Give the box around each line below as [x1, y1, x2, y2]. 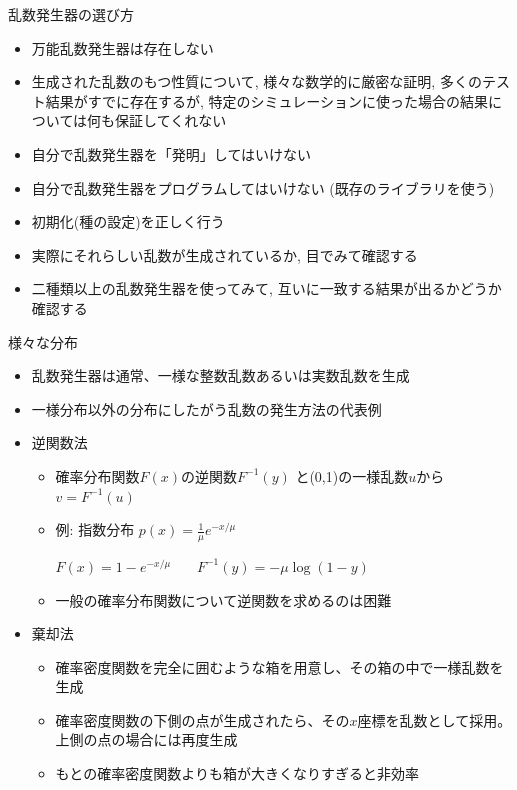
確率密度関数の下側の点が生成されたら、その [55, 709, 350, 730]
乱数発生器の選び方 [8, 4, 134, 24]
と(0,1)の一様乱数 [295, 465, 409, 486]
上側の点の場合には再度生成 [55, 729, 238, 750]
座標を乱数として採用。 [357, 709, 512, 730]
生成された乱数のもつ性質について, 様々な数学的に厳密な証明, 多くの [31, 71, 482, 92]
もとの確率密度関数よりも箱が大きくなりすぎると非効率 [55, 763, 419, 784]
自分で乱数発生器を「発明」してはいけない [31, 143, 312, 164]
